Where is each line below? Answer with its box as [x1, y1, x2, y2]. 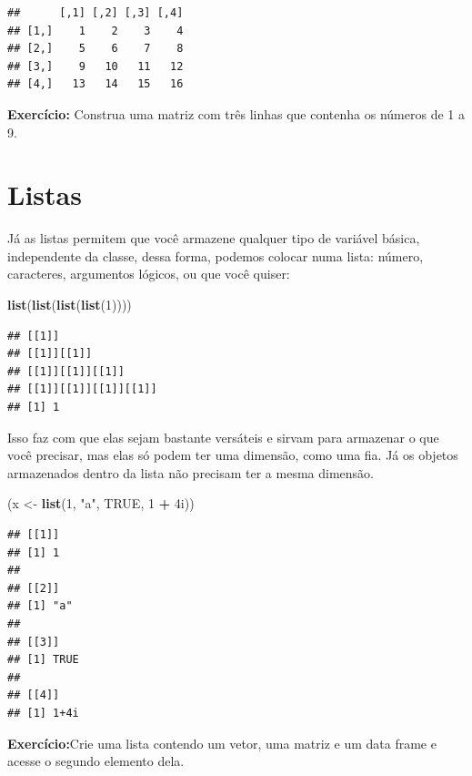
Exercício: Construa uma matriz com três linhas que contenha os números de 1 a [7, 104, 465, 123]
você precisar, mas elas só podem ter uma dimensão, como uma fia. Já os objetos [7, 445, 458, 465]
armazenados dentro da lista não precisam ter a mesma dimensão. [7, 463, 374, 482]
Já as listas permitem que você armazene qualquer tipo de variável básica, [7, 229, 420, 248]
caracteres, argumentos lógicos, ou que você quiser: [7, 264, 290, 283]
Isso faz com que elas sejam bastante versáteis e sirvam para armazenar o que [7, 427, 439, 446]
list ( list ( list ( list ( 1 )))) [7, 295, 132, 314]
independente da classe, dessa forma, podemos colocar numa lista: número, [7, 246, 424, 265]
